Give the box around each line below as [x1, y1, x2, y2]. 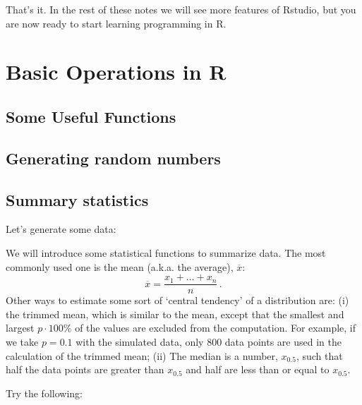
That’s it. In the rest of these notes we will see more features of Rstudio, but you [6, 2, 356, 16]
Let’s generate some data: [6, 222, 116, 236]
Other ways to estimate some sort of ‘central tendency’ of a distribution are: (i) [6, 293, 349, 308]
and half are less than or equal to [186, 362, 330, 377]
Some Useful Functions [6, 105, 176, 127]
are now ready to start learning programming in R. [6, 16, 227, 30]
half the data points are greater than [6, 362, 164, 377]
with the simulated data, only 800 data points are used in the [76, 334, 342, 349]
